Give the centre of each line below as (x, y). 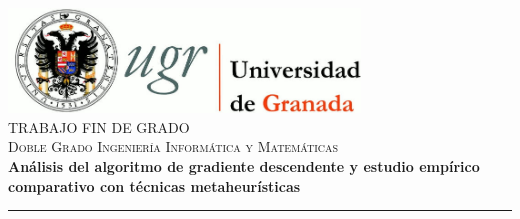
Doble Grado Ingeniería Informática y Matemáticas (173, 146)
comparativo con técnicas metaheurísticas (154, 185)
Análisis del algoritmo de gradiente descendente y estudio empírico (244, 165)
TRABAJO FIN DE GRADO (99, 126)
